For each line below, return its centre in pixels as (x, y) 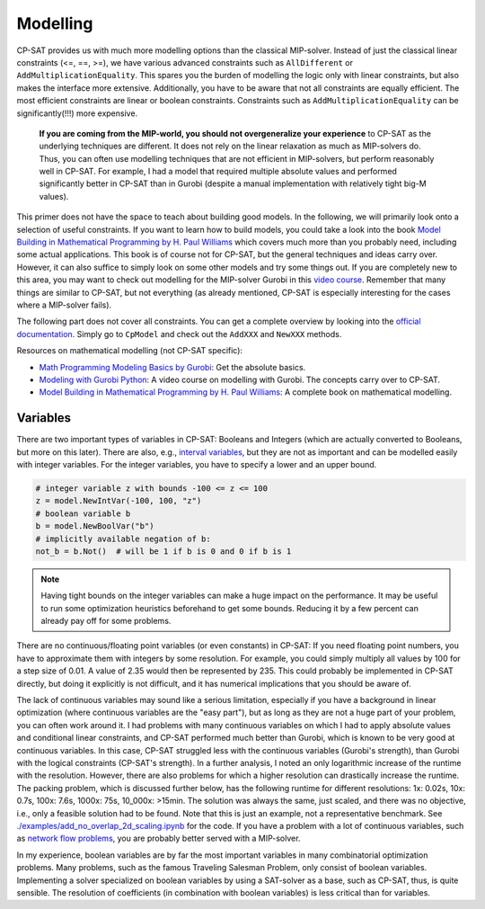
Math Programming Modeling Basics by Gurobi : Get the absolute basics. (172, 367)
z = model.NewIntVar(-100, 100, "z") (119, 501)
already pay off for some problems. (106, 621)
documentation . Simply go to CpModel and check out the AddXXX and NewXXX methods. (179, 334)
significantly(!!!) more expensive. (77, 113)
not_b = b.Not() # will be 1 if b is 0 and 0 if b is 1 (163, 551)
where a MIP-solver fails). (64, 305)
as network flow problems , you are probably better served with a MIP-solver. (159, 838)
